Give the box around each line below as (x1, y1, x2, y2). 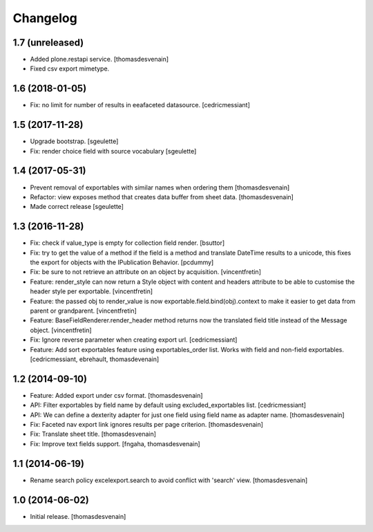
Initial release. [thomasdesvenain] (30, 512, 126, 520)
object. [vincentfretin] (30, 326, 93, 334)
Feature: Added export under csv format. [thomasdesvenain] (30, 391, 203, 399)
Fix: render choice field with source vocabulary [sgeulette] (30, 147, 197, 155)
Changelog (12, 10, 77, 26)
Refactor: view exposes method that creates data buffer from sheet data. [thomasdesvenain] (30, 192, 294, 201)
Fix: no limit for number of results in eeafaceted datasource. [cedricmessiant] (30, 101, 250, 109)
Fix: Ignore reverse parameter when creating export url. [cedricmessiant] (30, 336, 238, 344)
